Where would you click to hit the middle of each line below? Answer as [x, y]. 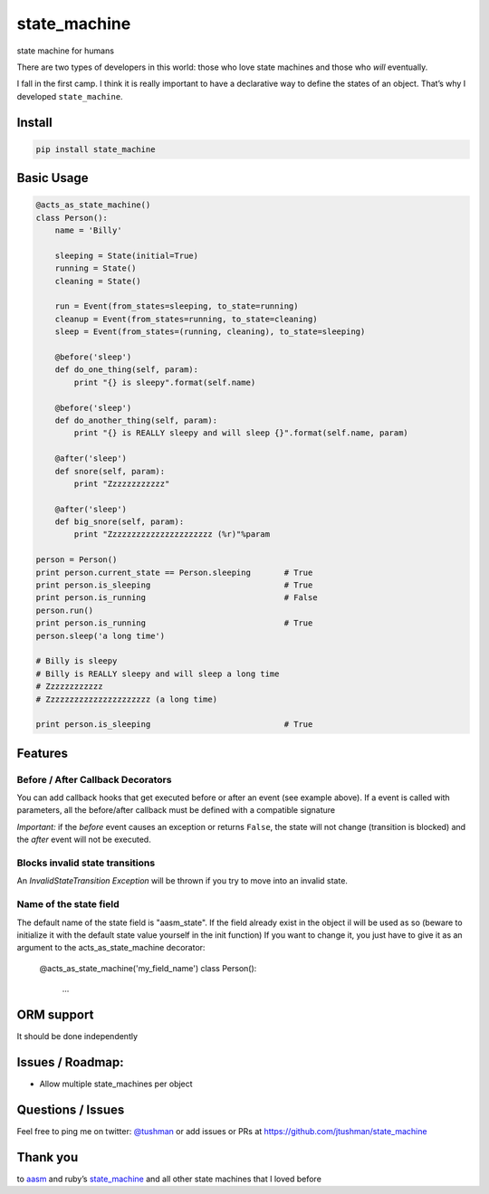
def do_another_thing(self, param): [136, 420]
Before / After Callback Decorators [94, 779]
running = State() [96, 268]
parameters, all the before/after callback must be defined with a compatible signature [176, 810]
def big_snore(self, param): [120, 522]
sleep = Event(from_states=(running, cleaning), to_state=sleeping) [210, 332]
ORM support [55, 1014]
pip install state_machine [96, 149]
